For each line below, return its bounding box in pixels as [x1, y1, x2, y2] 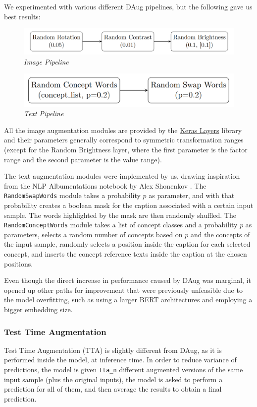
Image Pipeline [24, 56, 69, 67]
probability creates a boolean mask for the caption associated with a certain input [4, 200, 254, 210]
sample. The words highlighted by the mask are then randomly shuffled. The [4, 209, 237, 220]
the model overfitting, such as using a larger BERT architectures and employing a [4, 294, 253, 305]
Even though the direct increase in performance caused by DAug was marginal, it [4, 275, 251, 285]
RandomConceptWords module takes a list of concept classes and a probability [4, 219, 238, 230]
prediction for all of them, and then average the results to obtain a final [4, 384, 222, 394]
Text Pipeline [24, 108, 64, 119]
